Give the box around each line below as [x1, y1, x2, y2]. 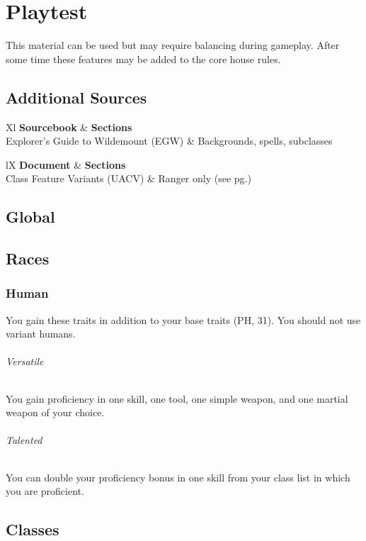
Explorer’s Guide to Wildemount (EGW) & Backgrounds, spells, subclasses [6, 133, 333, 148]
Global [6, 206, 55, 228]
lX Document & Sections [6, 157, 126, 172]
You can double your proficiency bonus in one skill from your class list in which [6, 469, 350, 484]
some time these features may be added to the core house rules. [6, 51, 281, 66]
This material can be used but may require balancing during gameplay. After [6, 38, 340, 52]
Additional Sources [6, 86, 147, 108]
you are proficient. [6, 484, 84, 498]
